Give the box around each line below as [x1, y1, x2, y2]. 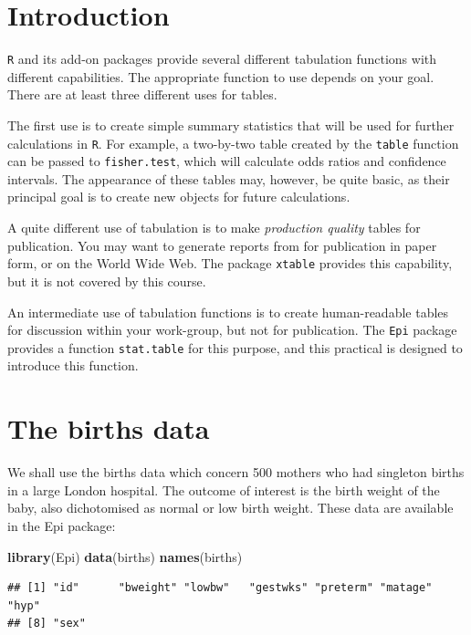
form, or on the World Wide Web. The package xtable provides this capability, [7, 254, 453, 273]
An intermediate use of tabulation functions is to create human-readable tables [7, 302, 449, 321]
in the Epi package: [7, 515, 116, 535]
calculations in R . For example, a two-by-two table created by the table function [7, 133, 459, 152]
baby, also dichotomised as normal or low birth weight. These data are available [7, 498, 454, 517]
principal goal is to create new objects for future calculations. [7, 187, 351, 206]
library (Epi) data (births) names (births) [7, 547, 243, 566]
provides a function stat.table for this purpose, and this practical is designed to [7, 338, 463, 357]
